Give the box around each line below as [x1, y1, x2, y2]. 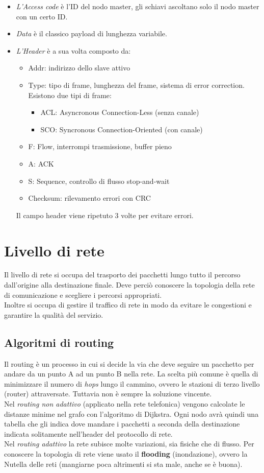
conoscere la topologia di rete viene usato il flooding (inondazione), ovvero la [4, 448, 248, 459]
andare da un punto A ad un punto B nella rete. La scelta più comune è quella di [4, 368, 258, 379]
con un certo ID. [16, 11, 68, 21]
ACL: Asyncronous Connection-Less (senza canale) [40, 107, 199, 117]
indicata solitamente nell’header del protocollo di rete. [4, 428, 173, 439]
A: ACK [28, 158, 54, 169]
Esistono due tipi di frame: [28, 89, 112, 100]
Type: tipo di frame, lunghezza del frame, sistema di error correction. [28, 79, 245, 90]
